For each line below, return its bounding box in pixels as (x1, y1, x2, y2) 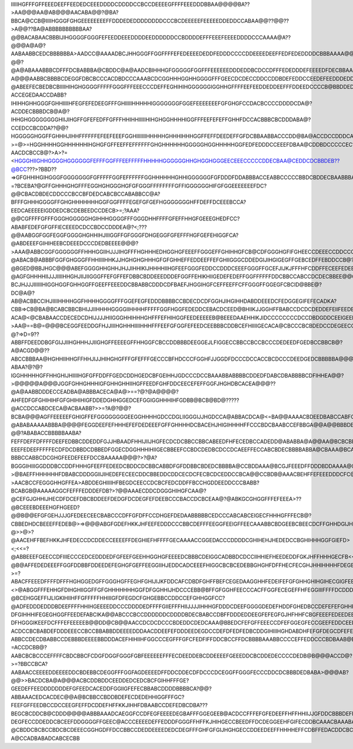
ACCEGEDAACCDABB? (11, 91, 67, 98)
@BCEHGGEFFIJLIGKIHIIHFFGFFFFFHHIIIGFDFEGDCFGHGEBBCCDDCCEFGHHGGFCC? (11, 595, 225, 602)
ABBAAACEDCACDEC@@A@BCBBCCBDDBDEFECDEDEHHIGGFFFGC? (11, 693, 185, 701)
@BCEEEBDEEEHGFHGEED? (11, 504, 80, 511)
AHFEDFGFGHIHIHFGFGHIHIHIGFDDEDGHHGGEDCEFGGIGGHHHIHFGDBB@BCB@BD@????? (11, 397, 239, 404)
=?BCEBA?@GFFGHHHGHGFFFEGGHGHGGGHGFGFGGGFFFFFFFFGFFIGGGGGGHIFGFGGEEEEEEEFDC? (11, 182, 267, 189)
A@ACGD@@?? (11, 347, 50, 354)
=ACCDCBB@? (11, 644, 47, 651)
